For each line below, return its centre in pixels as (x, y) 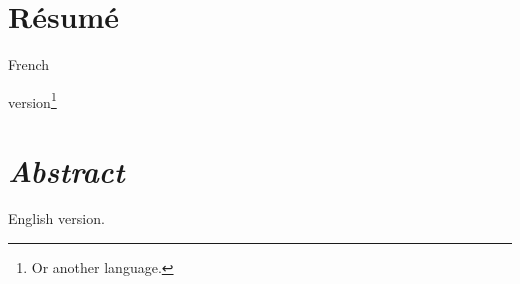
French (29, 64)
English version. (56, 218)
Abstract (66, 171)
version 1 (32, 100)
